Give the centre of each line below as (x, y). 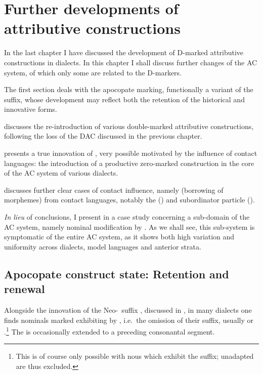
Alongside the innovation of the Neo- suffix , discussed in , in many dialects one (128, 310)
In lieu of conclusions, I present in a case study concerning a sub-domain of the (127, 217)
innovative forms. (31, 109)
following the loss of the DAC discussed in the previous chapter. (103, 136)
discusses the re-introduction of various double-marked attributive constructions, (129, 126)
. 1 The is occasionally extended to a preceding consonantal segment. (109, 331)
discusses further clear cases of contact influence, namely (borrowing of (114, 190)
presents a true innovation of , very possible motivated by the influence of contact (131, 153)
